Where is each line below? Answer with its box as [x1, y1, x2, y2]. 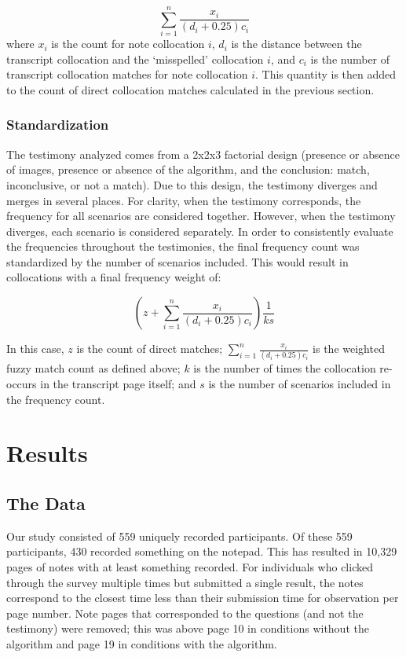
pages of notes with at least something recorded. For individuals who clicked [6, 558, 373, 574]
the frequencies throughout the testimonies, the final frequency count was [6, 238, 360, 255]
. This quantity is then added [255, 66, 397, 83]
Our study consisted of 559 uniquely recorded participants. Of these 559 [6, 527, 353, 544]
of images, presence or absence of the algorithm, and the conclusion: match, [6, 161, 370, 178]
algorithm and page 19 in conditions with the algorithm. [6, 635, 277, 651]
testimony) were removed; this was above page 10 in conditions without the [6, 620, 369, 637]
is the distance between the [231, 35, 362, 52]
